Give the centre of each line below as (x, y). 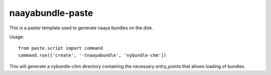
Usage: (17, 37)
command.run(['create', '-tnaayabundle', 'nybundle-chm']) (92, 55)
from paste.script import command (60, 48)
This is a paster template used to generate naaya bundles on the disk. (81, 28)
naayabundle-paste (51, 13)
